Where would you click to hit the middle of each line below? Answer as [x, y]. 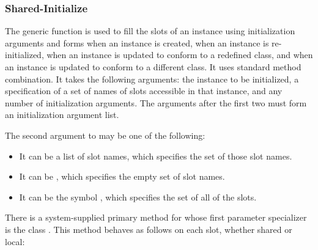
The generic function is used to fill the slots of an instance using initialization [150, 31]
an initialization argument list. [62, 115]
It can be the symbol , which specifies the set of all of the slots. [138, 197]
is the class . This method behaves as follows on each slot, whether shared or [149, 229]
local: [15, 241]
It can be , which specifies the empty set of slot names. [122, 176]
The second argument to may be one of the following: [105, 135]
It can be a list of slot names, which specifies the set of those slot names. [156, 156]
